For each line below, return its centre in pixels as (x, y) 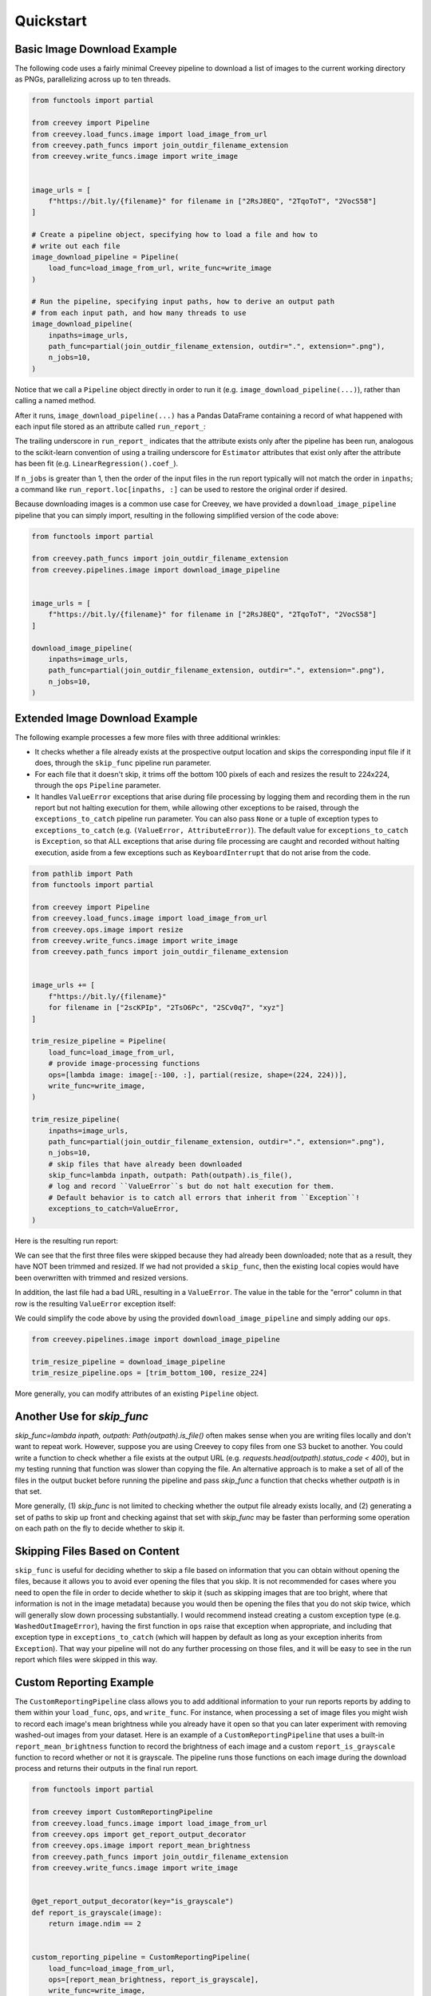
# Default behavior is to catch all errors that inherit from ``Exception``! (204, 1197)
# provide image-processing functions (124, 1063)
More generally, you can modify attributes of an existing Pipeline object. (137, 1394)
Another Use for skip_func (82, 1416)
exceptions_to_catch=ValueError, (114, 1209)
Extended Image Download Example (106, 718)
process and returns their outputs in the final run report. (107, 1768)
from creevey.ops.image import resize (107, 929)
